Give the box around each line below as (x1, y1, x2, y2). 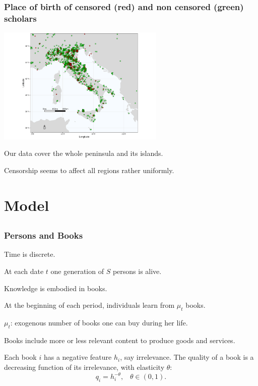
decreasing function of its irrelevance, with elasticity (4, 361, 165, 372)
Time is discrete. (4, 249, 55, 259)
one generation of (50, 265, 104, 276)
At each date (4, 265, 44, 276)
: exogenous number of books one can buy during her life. (10, 317, 188, 327)
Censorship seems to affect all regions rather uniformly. (4, 164, 174, 175)
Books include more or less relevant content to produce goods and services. (4, 335, 235, 345)
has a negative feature (43, 352, 112, 362)
